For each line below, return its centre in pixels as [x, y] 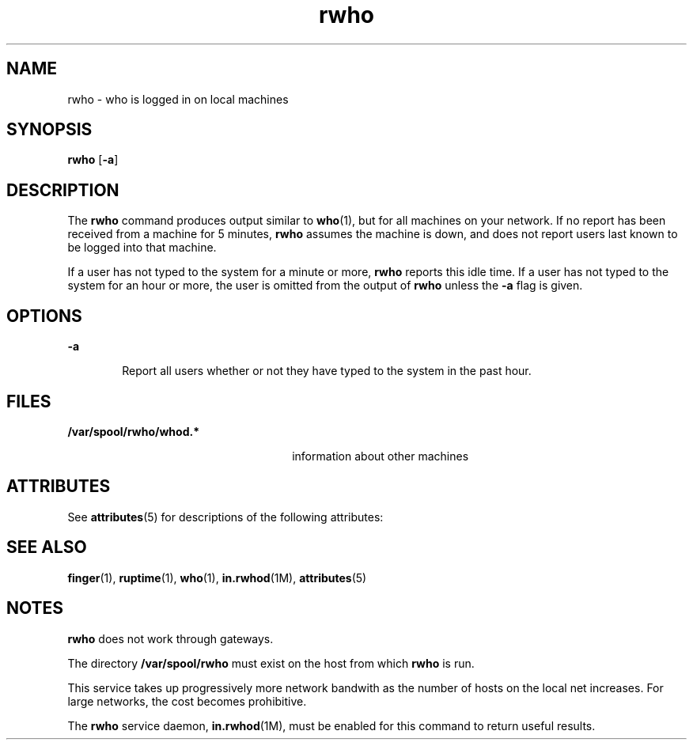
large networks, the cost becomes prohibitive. [187, 701]
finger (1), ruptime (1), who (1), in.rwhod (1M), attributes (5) [217, 577]
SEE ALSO [47, 547]
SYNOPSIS [49, 130]
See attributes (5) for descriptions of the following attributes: [225, 517]
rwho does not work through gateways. [170, 638]
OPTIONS [44, 316]
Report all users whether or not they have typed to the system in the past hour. [327, 371]
